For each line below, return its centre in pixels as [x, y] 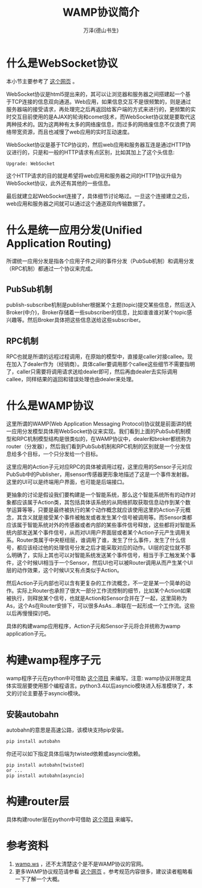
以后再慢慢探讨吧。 [30, 613]
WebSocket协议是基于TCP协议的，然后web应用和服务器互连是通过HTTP [96, 144]
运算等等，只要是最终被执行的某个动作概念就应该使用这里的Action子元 [98, 510]
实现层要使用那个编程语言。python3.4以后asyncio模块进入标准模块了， [99, 686]
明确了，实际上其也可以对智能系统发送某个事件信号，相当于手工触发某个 [101, 555]
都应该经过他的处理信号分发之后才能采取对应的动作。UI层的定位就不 [101, 548]
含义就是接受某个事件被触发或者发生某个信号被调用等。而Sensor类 [105, 518]
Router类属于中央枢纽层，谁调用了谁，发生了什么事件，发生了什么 [99, 540]
